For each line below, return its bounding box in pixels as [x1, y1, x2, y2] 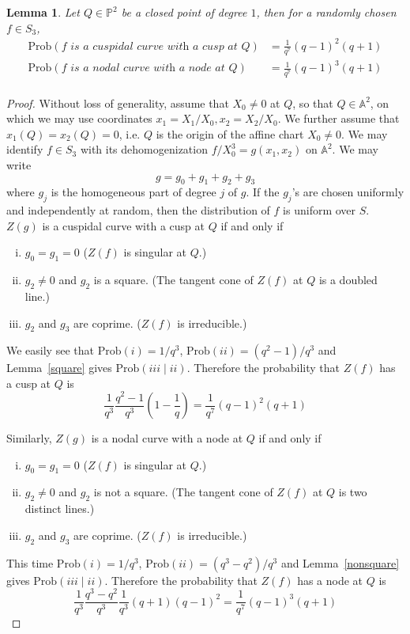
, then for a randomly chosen [256, 4, 397, 20]
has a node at [297, 571, 363, 588]
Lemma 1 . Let [6, 4, 80, 20]
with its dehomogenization [80, 141, 208, 158]
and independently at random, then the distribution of [6, 202, 270, 218]
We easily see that [6, 342, 94, 359]
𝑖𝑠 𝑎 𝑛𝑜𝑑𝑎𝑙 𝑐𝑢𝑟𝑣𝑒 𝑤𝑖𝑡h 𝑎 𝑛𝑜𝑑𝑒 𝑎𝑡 [70, 63, 225, 74]
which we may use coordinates [6, 110, 152, 127]
